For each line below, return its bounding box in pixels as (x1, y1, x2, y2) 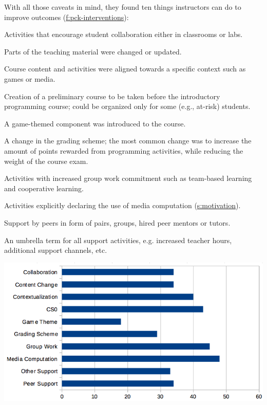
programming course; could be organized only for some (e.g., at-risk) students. (4, 101, 251, 112)
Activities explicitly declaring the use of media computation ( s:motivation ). (4, 200, 241, 211)
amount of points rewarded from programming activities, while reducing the (4, 145, 243, 156)
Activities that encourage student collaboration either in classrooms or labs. (4, 29, 243, 40)
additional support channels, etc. (4, 245, 107, 255)
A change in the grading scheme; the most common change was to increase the (4, 135, 252, 146)
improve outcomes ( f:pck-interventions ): (4, 11, 129, 22)
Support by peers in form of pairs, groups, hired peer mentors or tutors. (4, 217, 231, 228)
